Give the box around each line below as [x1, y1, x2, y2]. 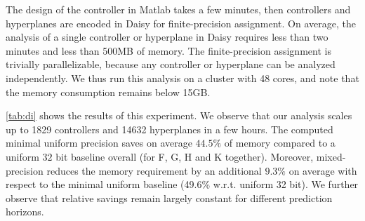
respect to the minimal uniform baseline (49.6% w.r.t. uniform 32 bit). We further [6, 177, 359, 192]
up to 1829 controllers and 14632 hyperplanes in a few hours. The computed [6, 121, 333, 136]
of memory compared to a [224, 135, 336, 150]
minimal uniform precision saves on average [6, 135, 192, 150]
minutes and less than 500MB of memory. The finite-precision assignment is [6, 43, 331, 58]
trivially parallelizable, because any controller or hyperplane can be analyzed [6, 57, 336, 72]
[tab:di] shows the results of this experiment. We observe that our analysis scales [6, 108, 352, 123]
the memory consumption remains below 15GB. [6, 84, 211, 99]
